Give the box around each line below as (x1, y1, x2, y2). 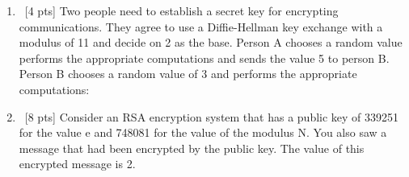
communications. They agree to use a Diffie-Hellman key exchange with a (19, 18, 383, 35)
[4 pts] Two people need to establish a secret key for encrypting (24, 2, 339, 19)
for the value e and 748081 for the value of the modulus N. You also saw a (19, 124, 387, 141)
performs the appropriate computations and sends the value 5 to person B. (19, 49, 390, 66)
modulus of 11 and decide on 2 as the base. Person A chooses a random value (19, 34, 403, 51)
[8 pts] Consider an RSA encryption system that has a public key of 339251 (24, 108, 399, 125)
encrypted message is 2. (19, 155, 136, 172)
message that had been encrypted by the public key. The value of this (19, 139, 365, 156)
